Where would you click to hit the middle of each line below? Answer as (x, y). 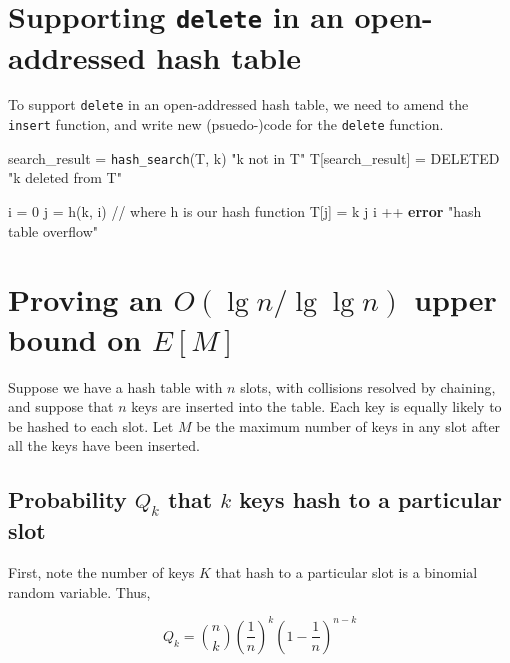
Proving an (85, 299)
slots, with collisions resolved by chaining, (368, 386)
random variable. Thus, (79, 591)
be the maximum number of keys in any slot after (348, 425)
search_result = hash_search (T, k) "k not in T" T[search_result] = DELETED (254, 157)
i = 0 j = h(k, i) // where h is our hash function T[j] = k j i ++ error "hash (245, 211)
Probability (67, 499)
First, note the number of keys (101, 572)
